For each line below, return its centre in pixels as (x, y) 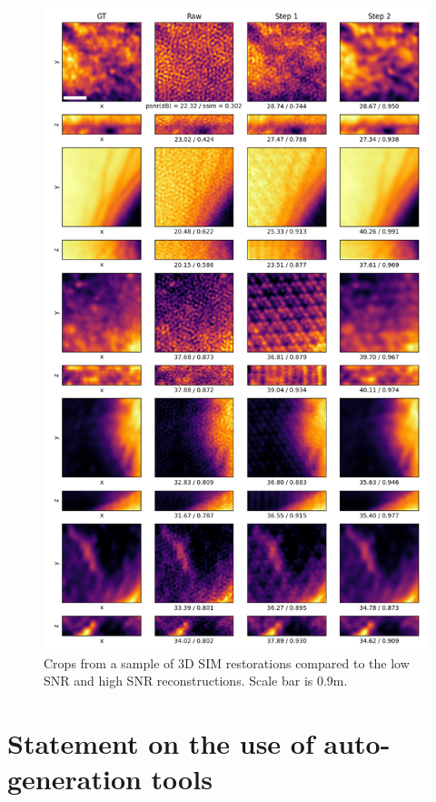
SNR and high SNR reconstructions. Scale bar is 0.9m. (196, 681)
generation (74, 779)
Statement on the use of (161, 743)
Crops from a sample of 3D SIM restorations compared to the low (227, 662)
